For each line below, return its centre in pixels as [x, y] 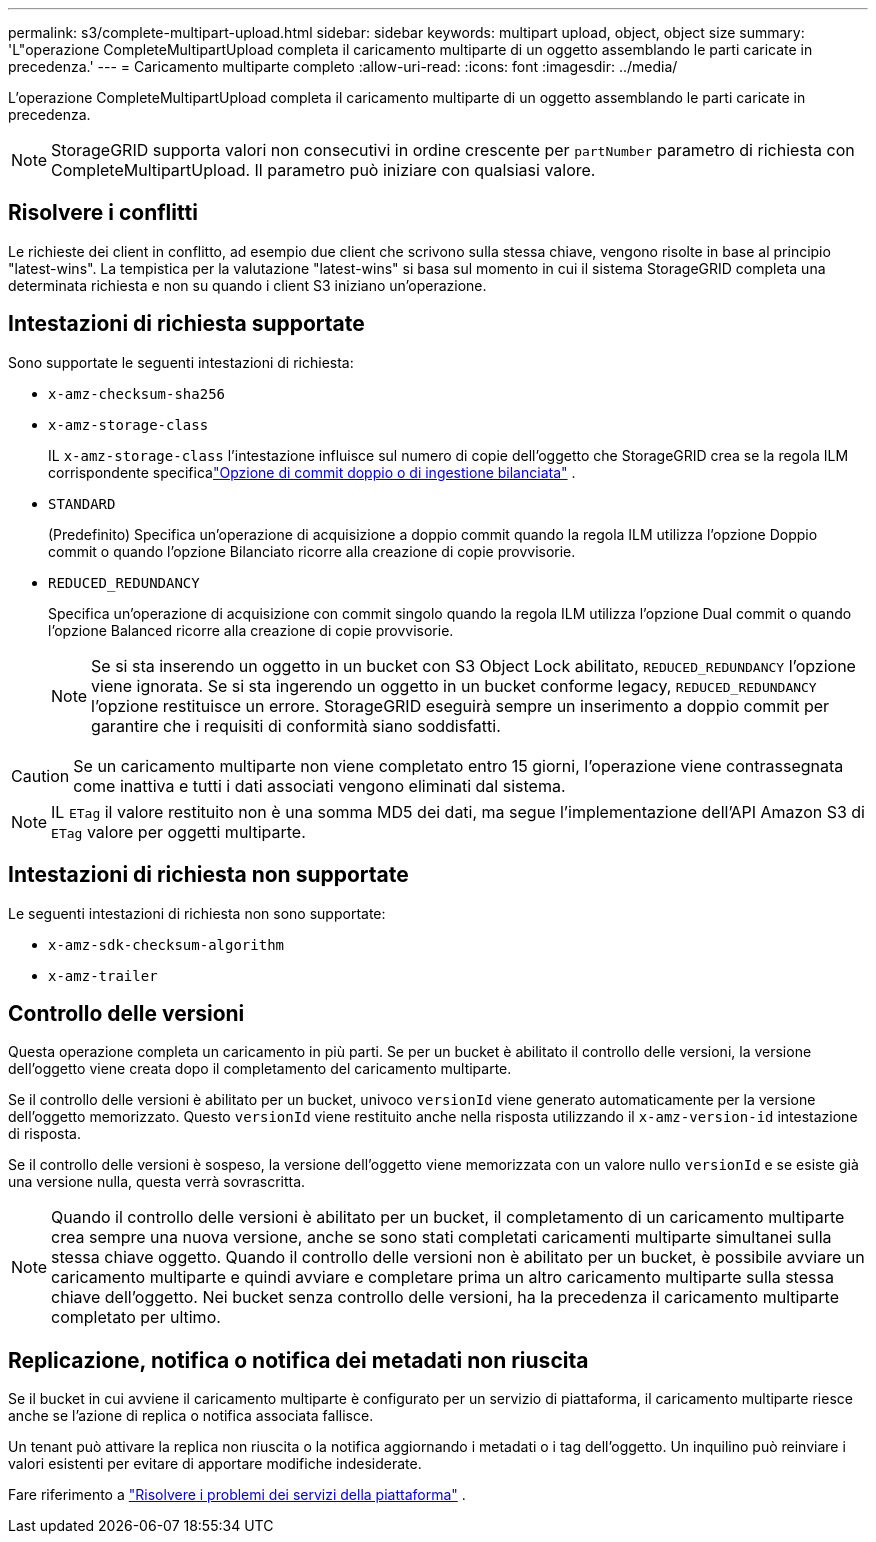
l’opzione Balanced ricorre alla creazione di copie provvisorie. [251, 630]
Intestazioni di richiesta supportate [186, 324]
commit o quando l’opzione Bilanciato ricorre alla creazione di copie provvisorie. [312, 551]
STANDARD [82, 503]
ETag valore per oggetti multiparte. [178, 831]
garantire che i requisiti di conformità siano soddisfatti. [296, 725]
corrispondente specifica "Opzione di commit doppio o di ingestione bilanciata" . [312, 472]
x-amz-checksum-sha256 [137, 393]
